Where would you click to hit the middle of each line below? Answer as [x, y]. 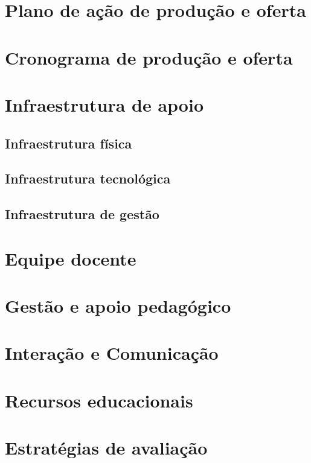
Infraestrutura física [69, 143]
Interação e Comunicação [112, 353]
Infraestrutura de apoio [104, 104]
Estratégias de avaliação [106, 448]
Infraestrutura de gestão [82, 214]
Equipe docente [71, 258]
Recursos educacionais [99, 400]
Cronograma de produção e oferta [149, 57]
